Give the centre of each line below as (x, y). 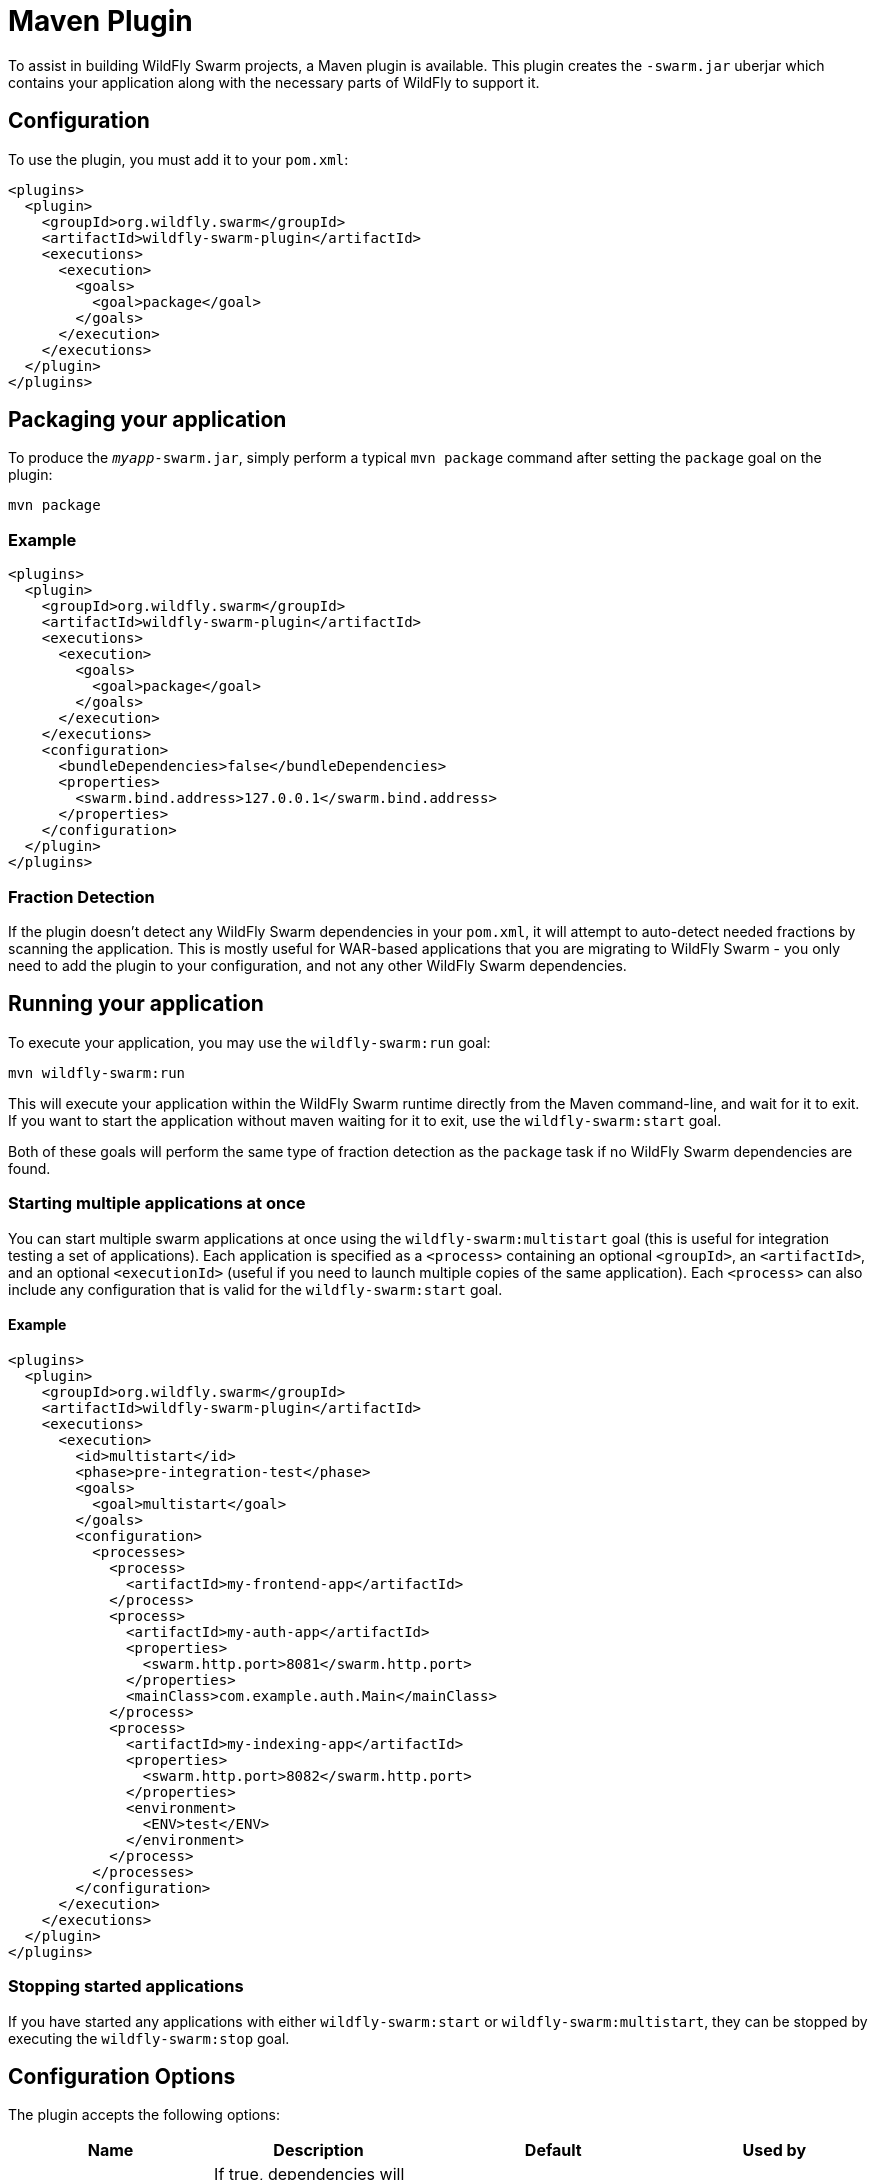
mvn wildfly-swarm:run (97, 1072)
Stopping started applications (126, 1986)
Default (553, 2150)
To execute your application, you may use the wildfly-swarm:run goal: (249, 1042)
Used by (774, 2150)
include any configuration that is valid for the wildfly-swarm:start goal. (255, 1289)
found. (29, 1168)
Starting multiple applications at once (157, 1203)
